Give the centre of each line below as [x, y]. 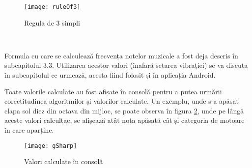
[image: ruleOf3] [52, 7]
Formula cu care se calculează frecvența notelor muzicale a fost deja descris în [121, 55]
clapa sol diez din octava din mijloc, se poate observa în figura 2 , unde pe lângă [124, 110]
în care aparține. [29, 130]
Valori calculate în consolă [64, 161]
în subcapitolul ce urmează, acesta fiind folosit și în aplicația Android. [110, 75]
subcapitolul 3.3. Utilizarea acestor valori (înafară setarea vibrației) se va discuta [126, 65]
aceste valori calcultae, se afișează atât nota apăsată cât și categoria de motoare [125, 120]
